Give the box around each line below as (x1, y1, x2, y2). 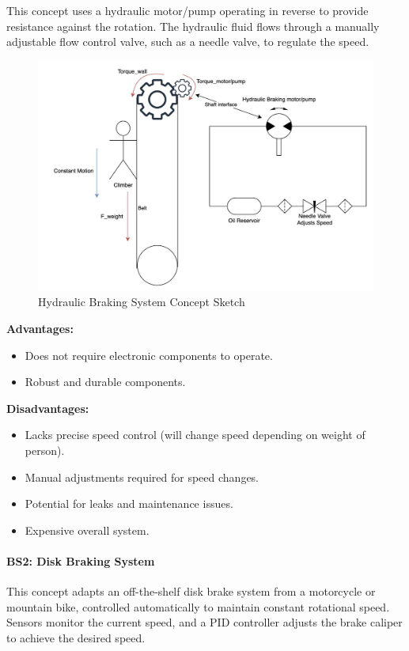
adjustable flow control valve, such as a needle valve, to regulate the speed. (6, 33, 369, 50)
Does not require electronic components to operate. (25, 346, 273, 363)
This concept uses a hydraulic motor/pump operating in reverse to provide (6, 2, 369, 18)
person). (25, 442, 65, 459)
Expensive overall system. (25, 521, 150, 538)
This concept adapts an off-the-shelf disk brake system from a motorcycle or (6, 583, 376, 600)
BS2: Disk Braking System (6, 552, 155, 569)
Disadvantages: (6, 399, 89, 416)
